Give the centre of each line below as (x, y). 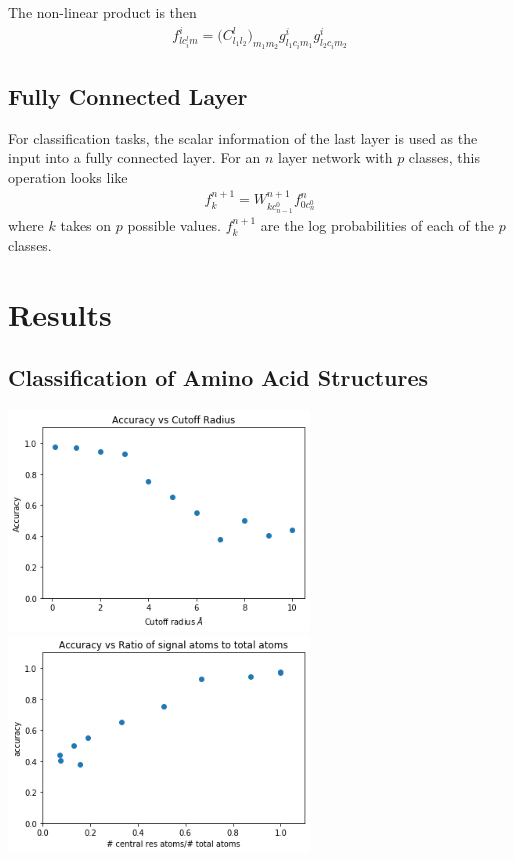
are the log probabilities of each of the (377, 225)
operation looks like (68, 176)
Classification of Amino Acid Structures (218, 377)
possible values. (174, 225)
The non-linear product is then (102, 12)
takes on (86, 225)
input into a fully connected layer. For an (134, 157)
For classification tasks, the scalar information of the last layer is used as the (243, 137)
